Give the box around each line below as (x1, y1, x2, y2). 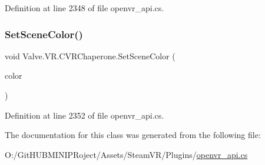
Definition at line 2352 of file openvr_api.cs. (5, 109, 164, 121)
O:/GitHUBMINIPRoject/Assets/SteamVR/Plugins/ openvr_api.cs (5, 148, 248, 160)
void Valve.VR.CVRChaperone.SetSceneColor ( (5, 49, 175, 62)
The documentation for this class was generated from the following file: (5, 129, 261, 141)
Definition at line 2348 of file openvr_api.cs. (5, 2, 164, 14)
